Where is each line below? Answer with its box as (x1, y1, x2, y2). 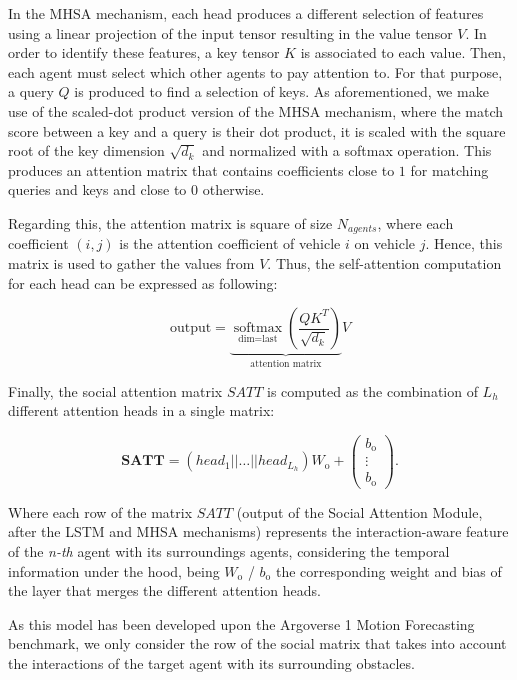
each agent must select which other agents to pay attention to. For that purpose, (8, 61, 503, 82)
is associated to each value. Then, (300, 42, 506, 63)
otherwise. (202, 179, 265, 200)
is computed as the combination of (267, 380, 478, 401)
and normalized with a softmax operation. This (202, 140, 492, 161)
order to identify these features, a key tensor (8, 42, 280, 63)
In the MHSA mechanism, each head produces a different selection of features (8, 3, 484, 23)
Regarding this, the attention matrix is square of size (8, 212, 333, 233)
